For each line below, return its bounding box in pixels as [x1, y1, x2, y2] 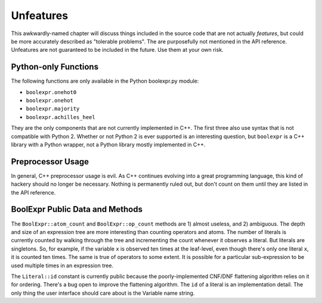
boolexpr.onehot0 [26, 89, 77, 95]
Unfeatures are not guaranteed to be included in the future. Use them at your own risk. [11, 46, 224, 54]
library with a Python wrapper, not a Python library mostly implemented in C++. [11, 140, 206, 148]
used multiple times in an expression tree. [11, 262, 113, 269]
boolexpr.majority [26, 105, 80, 113]
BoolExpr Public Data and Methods [11, 204, 143, 214]
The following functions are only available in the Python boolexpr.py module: [11, 77, 199, 85]
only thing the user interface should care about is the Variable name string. [11, 289, 195, 296]
